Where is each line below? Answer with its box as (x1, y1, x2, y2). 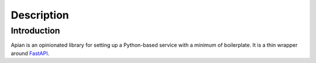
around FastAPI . (11, 50, 50, 57)
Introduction (11, 25, 60, 36)
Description (11, 9, 70, 21)
